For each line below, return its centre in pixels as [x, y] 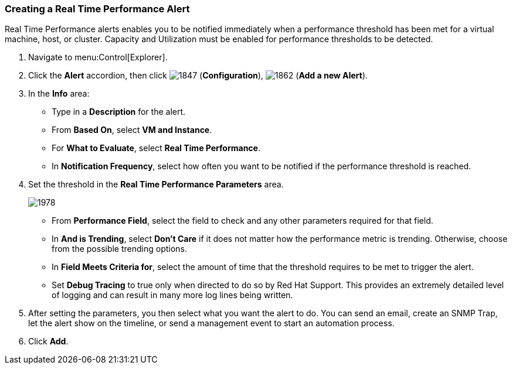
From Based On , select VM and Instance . [132, 130]
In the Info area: [59, 94]
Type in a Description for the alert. [119, 112]
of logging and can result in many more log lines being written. [172, 295]
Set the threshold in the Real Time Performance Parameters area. [156, 184]
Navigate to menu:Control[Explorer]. [98, 57]
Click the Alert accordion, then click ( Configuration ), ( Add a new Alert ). [198, 76]
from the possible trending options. [119, 249]
